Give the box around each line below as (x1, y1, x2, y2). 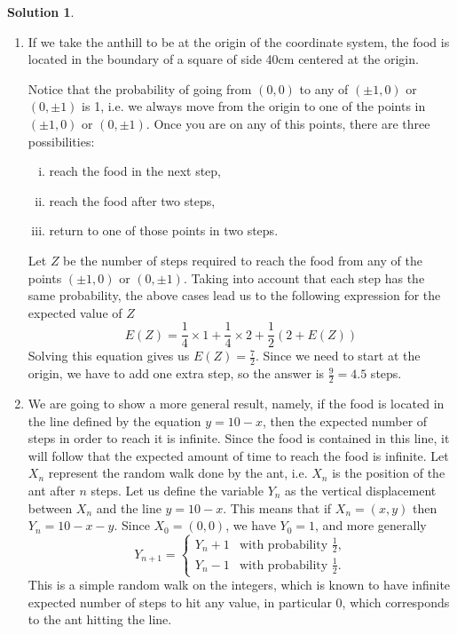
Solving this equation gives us (28, 346, 190, 365)
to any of (299, 79, 349, 98)
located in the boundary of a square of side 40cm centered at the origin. (28, 50, 419, 68)
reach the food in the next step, (49, 162, 221, 180)
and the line (96, 498, 162, 517)
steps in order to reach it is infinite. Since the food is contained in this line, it (28, 429, 450, 448)
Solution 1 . (7, 3, 75, 20)
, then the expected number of (262, 411, 428, 430)
